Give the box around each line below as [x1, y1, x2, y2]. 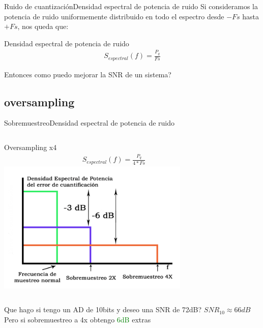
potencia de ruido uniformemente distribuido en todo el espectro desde [4, 11, 224, 21]
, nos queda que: [17, 21, 69, 32]
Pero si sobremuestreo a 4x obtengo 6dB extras [4, 314, 151, 324]
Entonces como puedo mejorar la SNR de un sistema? [4, 69, 171, 79]
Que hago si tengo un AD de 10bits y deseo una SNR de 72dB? [4, 304, 202, 315]
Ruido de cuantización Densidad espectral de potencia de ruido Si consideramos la [4, 1, 258, 11]
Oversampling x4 [4, 141, 57, 152]
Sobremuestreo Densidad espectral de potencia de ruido [4, 117, 175, 128]
